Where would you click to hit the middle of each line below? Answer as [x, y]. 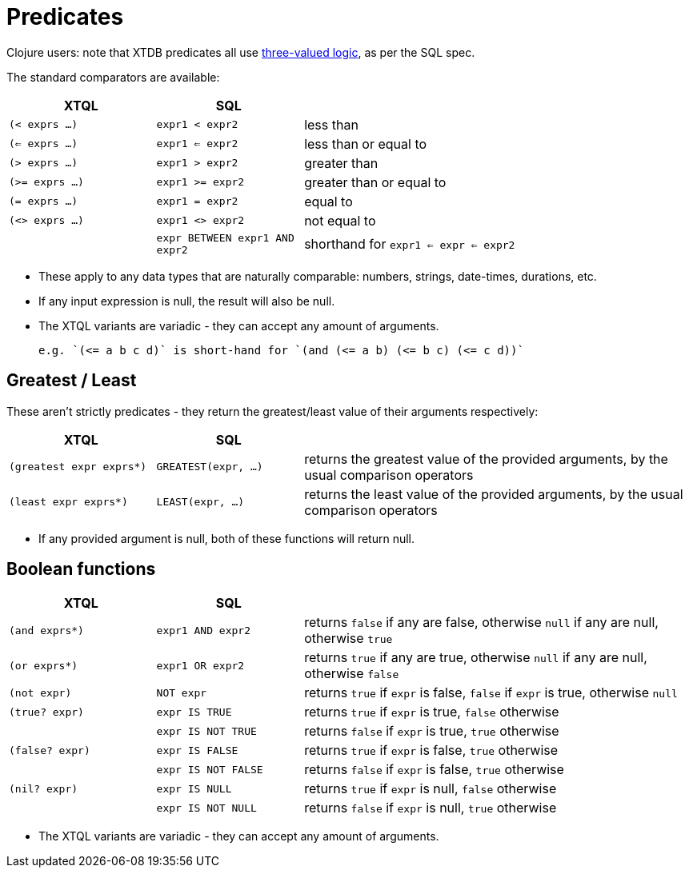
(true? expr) [46, 712]
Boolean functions [81, 569]
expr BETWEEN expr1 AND [225, 237]
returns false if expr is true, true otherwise [432, 731]
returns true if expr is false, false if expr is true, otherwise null [491, 693]
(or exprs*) [44, 665]
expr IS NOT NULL [206, 808]
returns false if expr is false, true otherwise [434, 770]
